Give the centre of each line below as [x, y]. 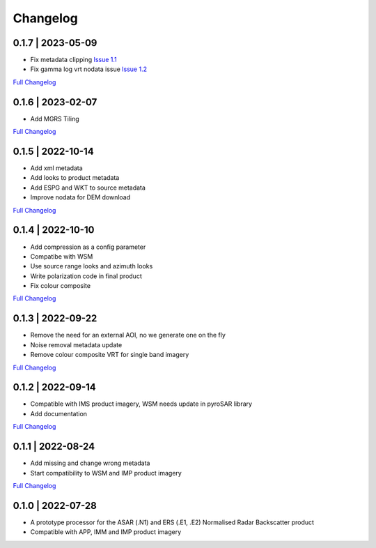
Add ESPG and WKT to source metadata [88, 188]
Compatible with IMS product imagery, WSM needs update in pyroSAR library [141, 404]
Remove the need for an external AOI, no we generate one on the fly [128, 335]
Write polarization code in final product [86, 276]
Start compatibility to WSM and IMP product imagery [106, 473]
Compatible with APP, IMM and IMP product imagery [106, 532]
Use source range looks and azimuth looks [92, 266]
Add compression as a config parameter [88, 247]
